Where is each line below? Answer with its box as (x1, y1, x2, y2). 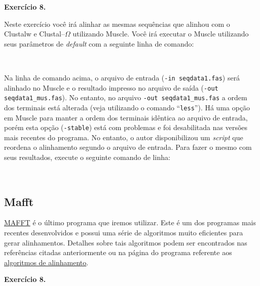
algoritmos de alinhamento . (4, 257, 89, 267)
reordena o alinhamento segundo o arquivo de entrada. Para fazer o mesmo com (4, 142, 252, 152)
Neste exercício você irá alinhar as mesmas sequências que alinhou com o (4, 18, 230, 29)
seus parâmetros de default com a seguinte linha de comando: (4, 38, 194, 49)
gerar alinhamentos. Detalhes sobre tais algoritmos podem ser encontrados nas (4, 237, 247, 248)
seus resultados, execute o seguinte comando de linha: (4, 152, 170, 162)
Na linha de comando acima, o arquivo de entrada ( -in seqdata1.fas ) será (4, 72, 240, 83)
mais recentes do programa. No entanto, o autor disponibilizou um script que (4, 132, 243, 142)
